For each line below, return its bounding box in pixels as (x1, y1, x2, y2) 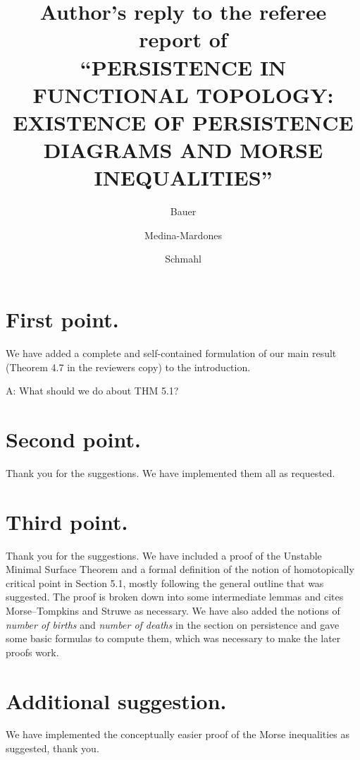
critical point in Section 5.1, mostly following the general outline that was (6, 575, 324, 590)
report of (139, 25, 228, 54)
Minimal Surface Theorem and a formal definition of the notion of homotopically (6, 562, 354, 577)
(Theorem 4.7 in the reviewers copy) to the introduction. (6, 359, 251, 374)
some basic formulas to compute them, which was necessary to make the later (6, 631, 341, 646)
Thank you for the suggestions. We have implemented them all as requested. (6, 465, 335, 480)
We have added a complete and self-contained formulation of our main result (6, 345, 337, 360)
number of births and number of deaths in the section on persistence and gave (6, 617, 340, 632)
